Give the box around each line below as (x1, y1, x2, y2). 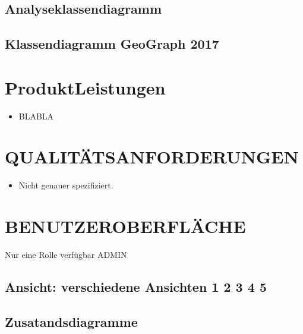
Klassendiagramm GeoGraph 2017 (5, 34, 219, 53)
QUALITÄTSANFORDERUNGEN (5, 144, 299, 169)
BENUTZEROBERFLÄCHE (5, 214, 246, 238)
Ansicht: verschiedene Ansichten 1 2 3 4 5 (5, 278, 267, 296)
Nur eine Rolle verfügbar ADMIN (5, 248, 127, 261)
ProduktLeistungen (5, 75, 166, 99)
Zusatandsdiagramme (5, 312, 138, 330)
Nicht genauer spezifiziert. (18, 179, 113, 191)
